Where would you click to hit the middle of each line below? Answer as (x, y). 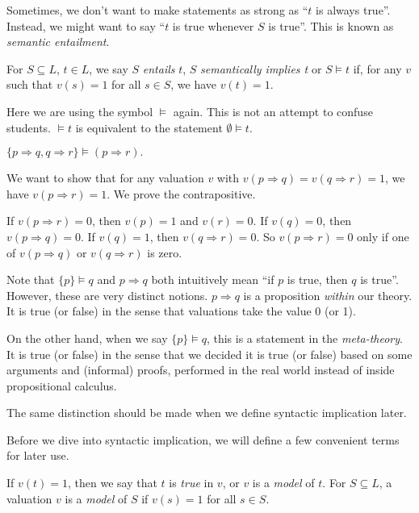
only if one (383, 236)
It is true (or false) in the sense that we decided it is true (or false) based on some (209, 354)
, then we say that (112, 483)
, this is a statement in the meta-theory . (304, 338)
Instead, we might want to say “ (86, 25)
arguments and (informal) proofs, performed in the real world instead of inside (201, 370)
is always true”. (353, 10)
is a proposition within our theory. (328, 295)
